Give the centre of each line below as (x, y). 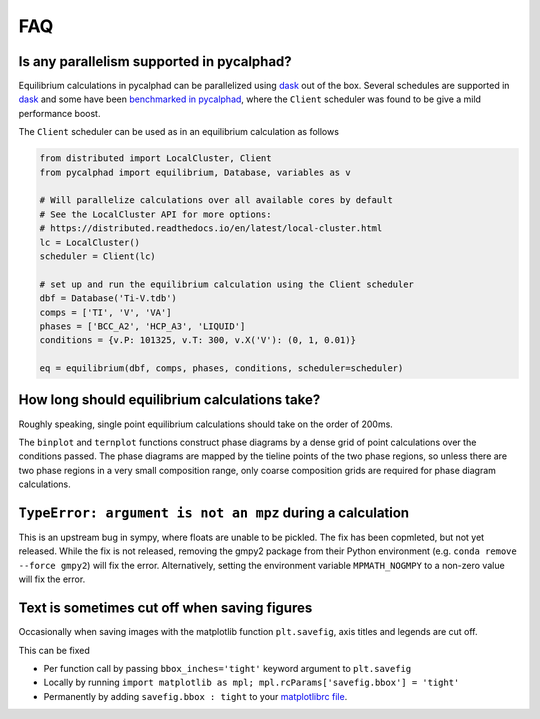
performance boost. (59, 113)
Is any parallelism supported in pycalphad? (155, 61)
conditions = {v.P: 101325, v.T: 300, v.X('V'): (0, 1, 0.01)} (198, 340)
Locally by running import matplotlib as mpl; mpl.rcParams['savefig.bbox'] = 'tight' (251, 682)
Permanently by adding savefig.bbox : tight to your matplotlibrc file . (195, 696)
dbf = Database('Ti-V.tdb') (108, 298)
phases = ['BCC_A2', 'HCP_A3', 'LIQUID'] (142, 326)
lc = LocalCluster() (89, 242)
